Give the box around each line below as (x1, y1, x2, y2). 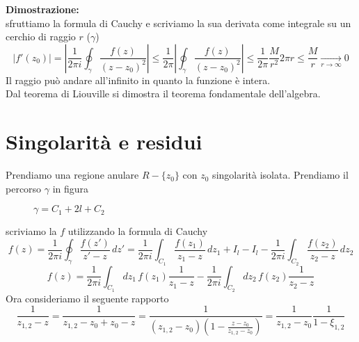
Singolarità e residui (6, 127, 202, 156)
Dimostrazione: (6, 2, 79, 16)
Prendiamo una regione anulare (6, 168, 139, 182)
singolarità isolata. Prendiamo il (212, 168, 349, 182)
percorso (6, 181, 42, 195)
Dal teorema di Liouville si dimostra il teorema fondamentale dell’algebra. (6, 86, 321, 101)
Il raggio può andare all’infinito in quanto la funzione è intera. (6, 72, 271, 87)
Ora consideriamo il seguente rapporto (6, 291, 169, 305)
